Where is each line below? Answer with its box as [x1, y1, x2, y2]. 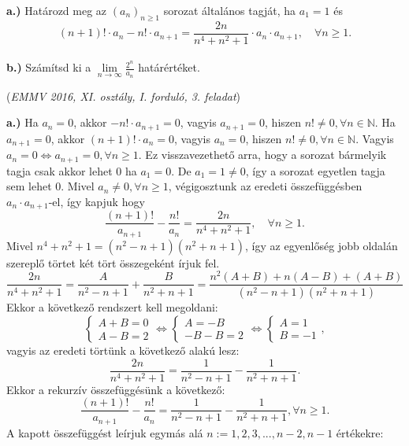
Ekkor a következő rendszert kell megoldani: [6, 299, 218, 315]
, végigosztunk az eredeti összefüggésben [168, 178, 363, 194]
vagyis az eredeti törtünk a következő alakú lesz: [6, 341, 240, 358]
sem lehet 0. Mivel [6, 178, 95, 194]
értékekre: [336, 424, 384, 440]
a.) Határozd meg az [6, 2, 107, 18]
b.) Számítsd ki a [6, 59, 91, 76]
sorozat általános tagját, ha [163, 2, 296, 18]
